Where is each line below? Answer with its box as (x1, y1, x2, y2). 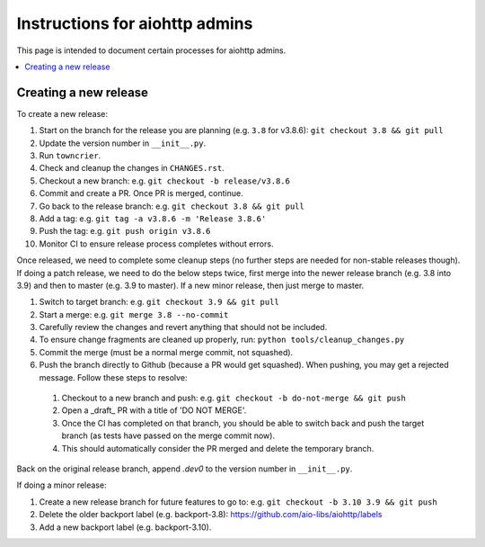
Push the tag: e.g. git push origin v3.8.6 (39, 226, 211, 237)
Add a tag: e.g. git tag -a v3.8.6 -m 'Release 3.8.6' (39, 212, 267, 224)
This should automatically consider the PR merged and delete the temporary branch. (61, 443, 375, 453)
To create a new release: (16, 108, 108, 119)
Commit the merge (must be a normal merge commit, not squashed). (39, 346, 294, 357)
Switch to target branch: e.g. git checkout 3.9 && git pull (39, 297, 280, 308)
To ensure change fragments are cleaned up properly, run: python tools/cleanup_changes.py (39, 334, 405, 345)
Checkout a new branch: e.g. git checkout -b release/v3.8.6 (39, 175, 291, 186)
